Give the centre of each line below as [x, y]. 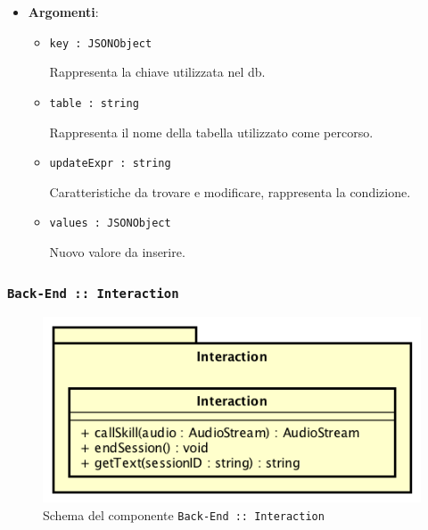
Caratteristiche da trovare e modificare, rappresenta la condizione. [230, 191]
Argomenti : [63, 12]
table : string [94, 103]
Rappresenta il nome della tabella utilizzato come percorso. [211, 132]
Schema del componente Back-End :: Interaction [184, 514]
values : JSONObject [110, 224]
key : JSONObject [101, 43]
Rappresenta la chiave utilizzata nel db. [157, 72]
